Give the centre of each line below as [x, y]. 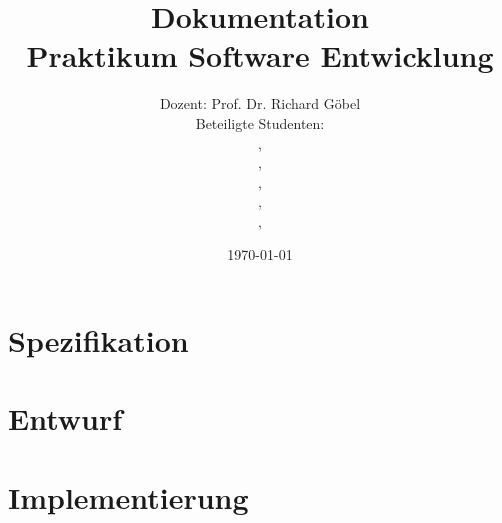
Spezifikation [98, 340]
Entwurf [65, 418]
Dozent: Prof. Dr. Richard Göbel [260, 103]
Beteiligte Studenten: [260, 122]
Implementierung [128, 496]
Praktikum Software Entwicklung [260, 55]
